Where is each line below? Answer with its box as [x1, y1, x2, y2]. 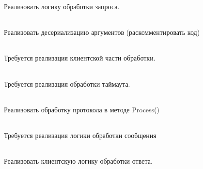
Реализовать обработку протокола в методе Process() [4, 104, 160, 114]
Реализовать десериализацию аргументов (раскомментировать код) [4, 27, 200, 37]
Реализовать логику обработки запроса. [4, 1, 120, 11]
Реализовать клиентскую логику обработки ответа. [4, 156, 153, 166]
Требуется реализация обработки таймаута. [4, 78, 130, 89]
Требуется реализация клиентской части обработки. [4, 53, 156, 63]
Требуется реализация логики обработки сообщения [4, 130, 156, 140]
